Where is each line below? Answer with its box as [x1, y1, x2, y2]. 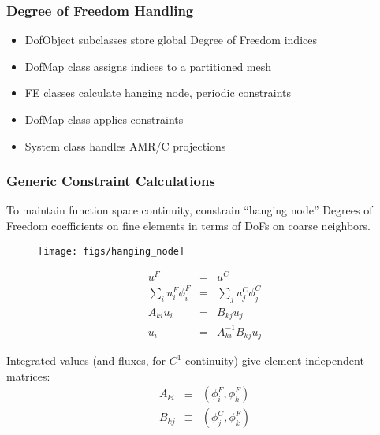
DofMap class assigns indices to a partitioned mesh [24, 58, 272, 74]
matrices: [6, 367, 50, 384]
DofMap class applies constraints [24, 111, 184, 127]
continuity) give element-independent [185, 352, 364, 369]
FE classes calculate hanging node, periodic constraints [24, 84, 292, 101]
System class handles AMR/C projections [24, 137, 226, 154]
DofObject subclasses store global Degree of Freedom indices [24, 32, 317, 48]
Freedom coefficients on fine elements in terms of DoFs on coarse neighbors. [6, 217, 371, 233]
